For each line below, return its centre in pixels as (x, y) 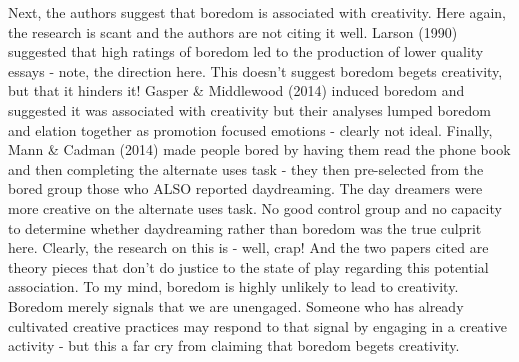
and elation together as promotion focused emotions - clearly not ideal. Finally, (250, 129)
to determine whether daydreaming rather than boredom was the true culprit (245, 227)
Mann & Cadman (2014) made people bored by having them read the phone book (259, 149)
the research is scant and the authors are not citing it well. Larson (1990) (233, 31)
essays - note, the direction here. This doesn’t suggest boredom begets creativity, (255, 70)
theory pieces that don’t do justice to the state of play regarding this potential (248, 266)
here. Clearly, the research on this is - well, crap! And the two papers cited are (248, 247)
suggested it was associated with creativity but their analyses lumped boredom (249, 109)
